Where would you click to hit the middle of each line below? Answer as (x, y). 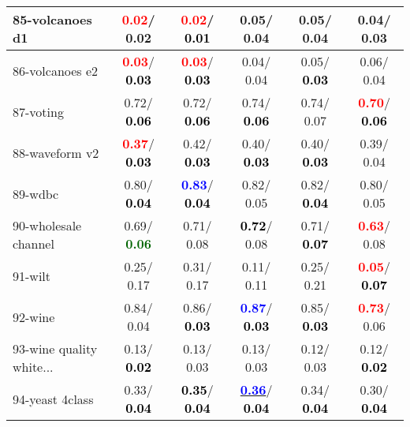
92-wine (34, 317)
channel (34, 243)
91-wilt (32, 275)
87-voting (38, 111)
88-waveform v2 (56, 152)
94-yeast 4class (53, 399)
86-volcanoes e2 (56, 70)
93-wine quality (55, 348)
